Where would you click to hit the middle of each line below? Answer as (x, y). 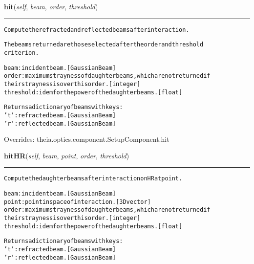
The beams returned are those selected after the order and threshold (104, 45)
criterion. (21, 53)
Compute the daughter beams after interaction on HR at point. (93, 179)
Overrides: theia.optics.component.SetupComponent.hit (87, 139)
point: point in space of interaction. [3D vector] (77, 202)
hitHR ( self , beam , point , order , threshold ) (67, 155)
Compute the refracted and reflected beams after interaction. (97, 30)
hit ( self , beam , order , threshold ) (51, 6)
